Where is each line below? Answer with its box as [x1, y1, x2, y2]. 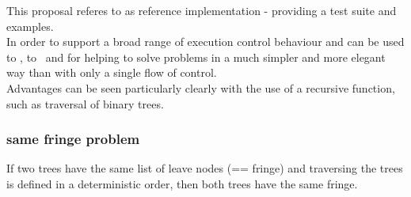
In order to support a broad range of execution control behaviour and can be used [6, 33, 405, 50]
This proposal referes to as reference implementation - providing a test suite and [6, 2, 397, 18]
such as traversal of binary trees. [6, 95, 164, 112]
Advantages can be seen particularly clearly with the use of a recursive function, [6, 79, 395, 96]
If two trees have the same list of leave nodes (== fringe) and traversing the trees [6, 160, 403, 176]
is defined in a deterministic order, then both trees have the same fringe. [6, 175, 358, 191]
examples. [6, 17, 54, 34]
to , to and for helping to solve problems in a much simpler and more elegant [6, 48, 386, 65]
